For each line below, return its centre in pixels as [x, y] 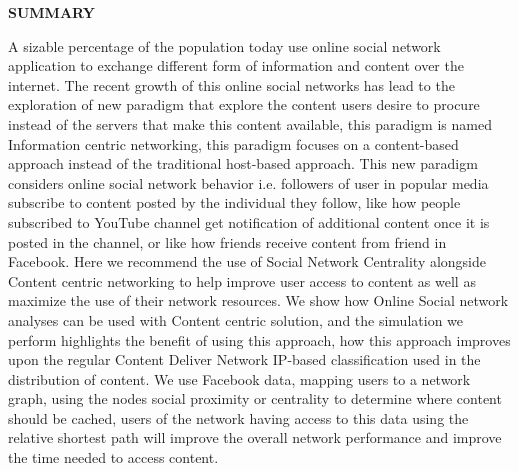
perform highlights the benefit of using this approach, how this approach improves [259, 339]
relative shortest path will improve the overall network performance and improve [255, 437]
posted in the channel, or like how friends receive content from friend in [227, 241]
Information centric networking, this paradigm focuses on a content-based [233, 143]
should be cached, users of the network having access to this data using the [238, 417]
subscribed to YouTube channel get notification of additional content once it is [249, 221]
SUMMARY [51, 12]
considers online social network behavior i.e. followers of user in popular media [248, 182]
